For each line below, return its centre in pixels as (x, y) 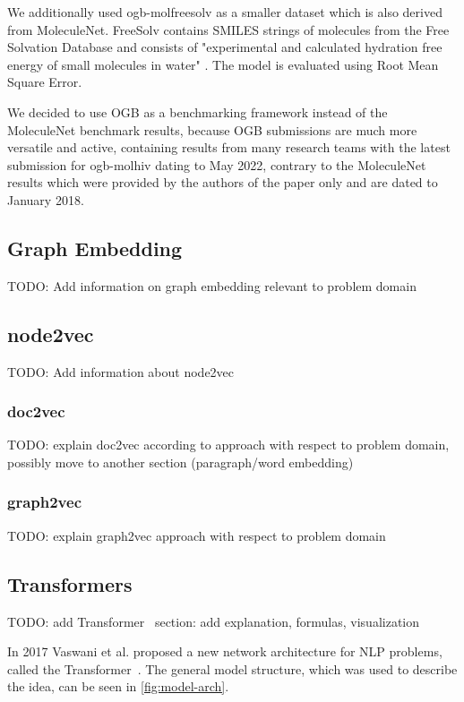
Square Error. (45, 82)
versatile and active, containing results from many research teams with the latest (229, 147)
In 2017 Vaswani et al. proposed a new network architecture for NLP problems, (225, 651)
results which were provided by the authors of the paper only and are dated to (223, 182)
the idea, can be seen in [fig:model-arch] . (118, 686)
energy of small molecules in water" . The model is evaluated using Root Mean (223, 64)
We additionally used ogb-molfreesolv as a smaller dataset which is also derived (225, 12)
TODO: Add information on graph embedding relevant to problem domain (212, 285)
